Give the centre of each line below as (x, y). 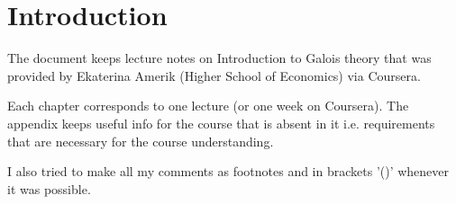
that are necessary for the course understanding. (141, 141)
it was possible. (49, 188)
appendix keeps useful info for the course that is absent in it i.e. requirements (221, 123)
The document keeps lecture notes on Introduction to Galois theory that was (219, 58)
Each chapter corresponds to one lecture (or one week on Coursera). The (208, 106)
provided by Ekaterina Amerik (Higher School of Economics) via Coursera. (214, 75)
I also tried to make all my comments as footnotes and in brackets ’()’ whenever (228, 171)
